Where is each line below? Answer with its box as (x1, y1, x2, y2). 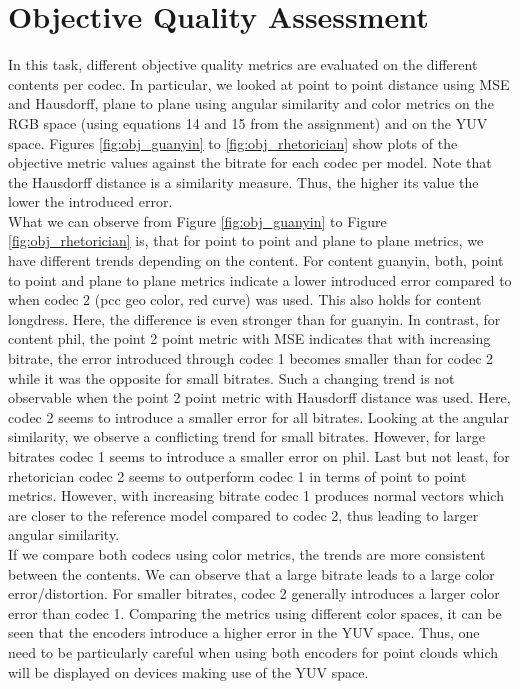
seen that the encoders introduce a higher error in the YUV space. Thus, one (8, 622, 480, 643)
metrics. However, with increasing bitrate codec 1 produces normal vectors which (8, 485, 504, 506)
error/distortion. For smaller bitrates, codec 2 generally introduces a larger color (8, 583, 500, 604)
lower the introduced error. (8, 191, 173, 212)
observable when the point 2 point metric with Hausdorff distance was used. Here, (8, 387, 511, 408)
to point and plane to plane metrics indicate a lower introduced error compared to (8, 269, 512, 290)
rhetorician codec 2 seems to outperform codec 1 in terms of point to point (8, 465, 467, 486)
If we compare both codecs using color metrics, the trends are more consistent (8, 543, 486, 564)
